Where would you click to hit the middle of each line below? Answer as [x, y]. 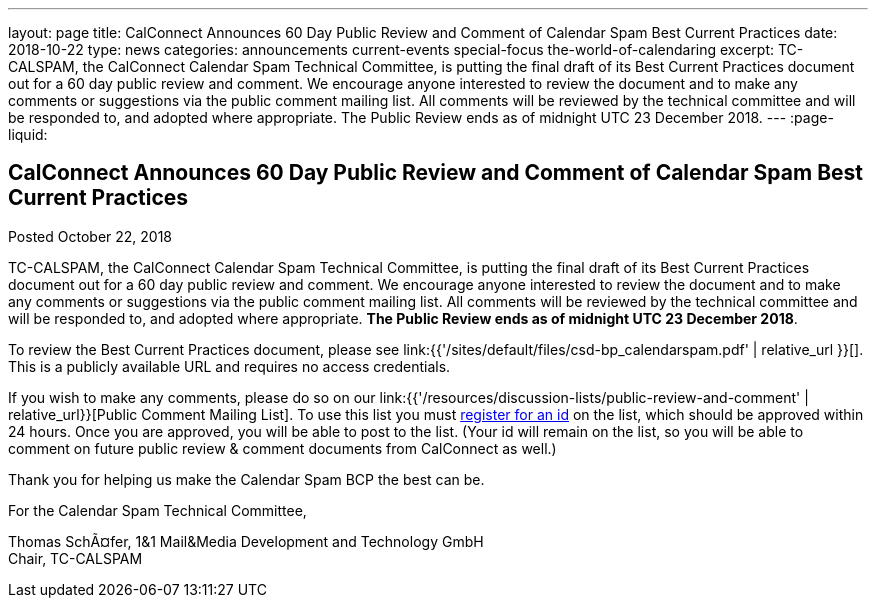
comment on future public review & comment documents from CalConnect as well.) [282, 448]
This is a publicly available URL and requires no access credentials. [229, 366]
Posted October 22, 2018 [90, 236]
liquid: [28, 134]
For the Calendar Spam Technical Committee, [157, 510]
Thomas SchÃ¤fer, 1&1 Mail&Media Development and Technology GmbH [246, 541]
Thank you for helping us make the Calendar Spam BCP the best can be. [246, 479]
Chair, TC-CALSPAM [75, 558]
